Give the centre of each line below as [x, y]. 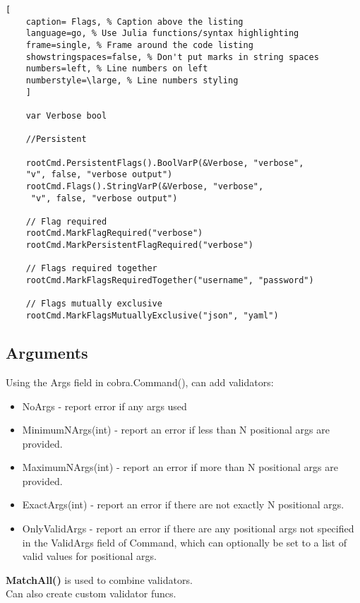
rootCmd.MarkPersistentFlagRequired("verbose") [139, 245]
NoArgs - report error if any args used [104, 406]
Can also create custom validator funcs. [91, 593]
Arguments [47, 353]
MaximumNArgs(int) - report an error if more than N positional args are [180, 467]
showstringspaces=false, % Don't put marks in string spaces [172, 57]
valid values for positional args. [89, 556]
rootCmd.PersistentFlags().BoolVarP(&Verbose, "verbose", [165, 163]
